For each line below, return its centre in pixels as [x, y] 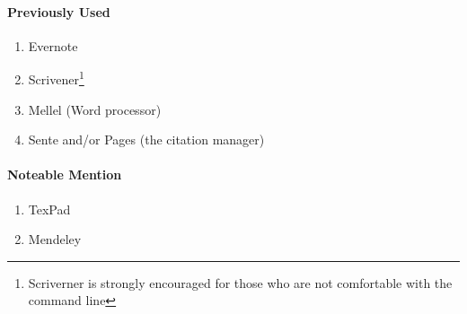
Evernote [53, 45]
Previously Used [59, 11]
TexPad [49, 209]
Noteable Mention [65, 174]
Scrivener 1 [56, 78]
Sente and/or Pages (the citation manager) [146, 140]
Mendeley [55, 239]
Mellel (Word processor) [95, 109]
